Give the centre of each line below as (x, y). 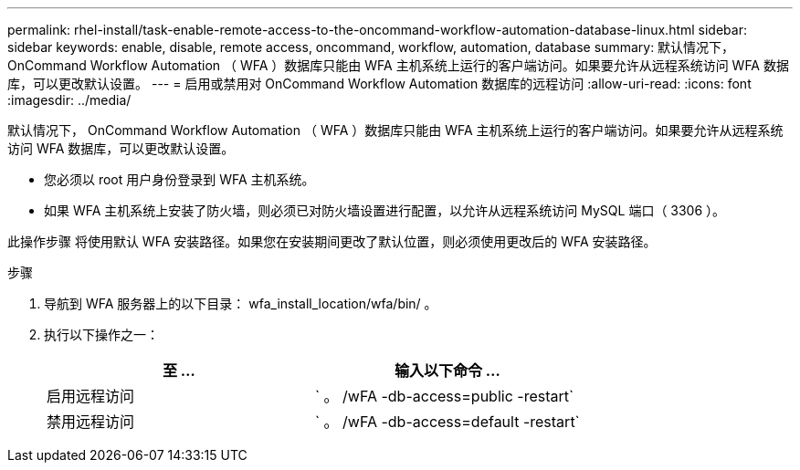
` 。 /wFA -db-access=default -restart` (447, 422)
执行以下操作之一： (101, 334)
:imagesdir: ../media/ (69, 100)
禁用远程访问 (91, 422)
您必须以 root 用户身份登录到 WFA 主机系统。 (179, 179)
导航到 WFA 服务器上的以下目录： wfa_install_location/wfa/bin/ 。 (241, 303)
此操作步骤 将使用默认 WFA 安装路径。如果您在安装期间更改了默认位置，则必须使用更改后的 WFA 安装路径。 (332, 241)
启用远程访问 (91, 396)
